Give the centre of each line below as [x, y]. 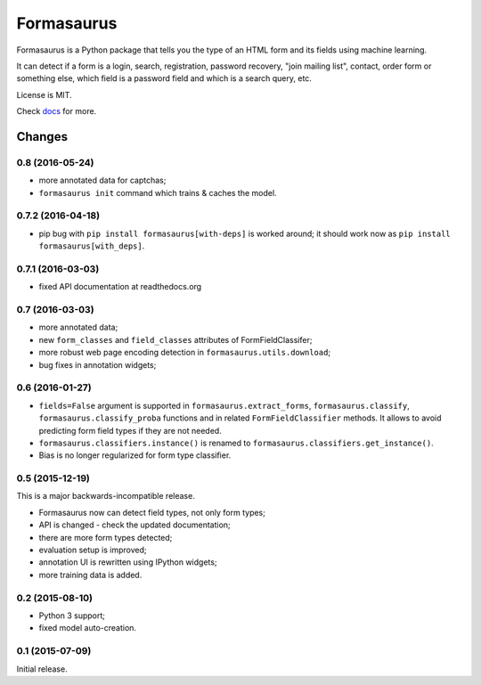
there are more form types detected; [106, 537]
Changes [42, 137]
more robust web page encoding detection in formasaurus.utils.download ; [185, 353]
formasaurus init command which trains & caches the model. [158, 192]
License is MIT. [44, 94]
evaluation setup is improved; [93, 550]
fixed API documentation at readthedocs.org [120, 287]
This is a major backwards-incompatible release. [106, 496]
